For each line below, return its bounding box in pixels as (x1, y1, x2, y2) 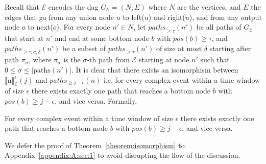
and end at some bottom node (55, 32, 149, 43)
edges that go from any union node (5, 11, 114, 22)
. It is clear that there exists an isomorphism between (71, 64, 238, 75)
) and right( (148, 11, 185, 22)
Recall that (5, 2, 39, 12)
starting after (209, 42, 251, 53)
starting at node (138, 54, 189, 65)
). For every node (56, 21, 110, 32)
